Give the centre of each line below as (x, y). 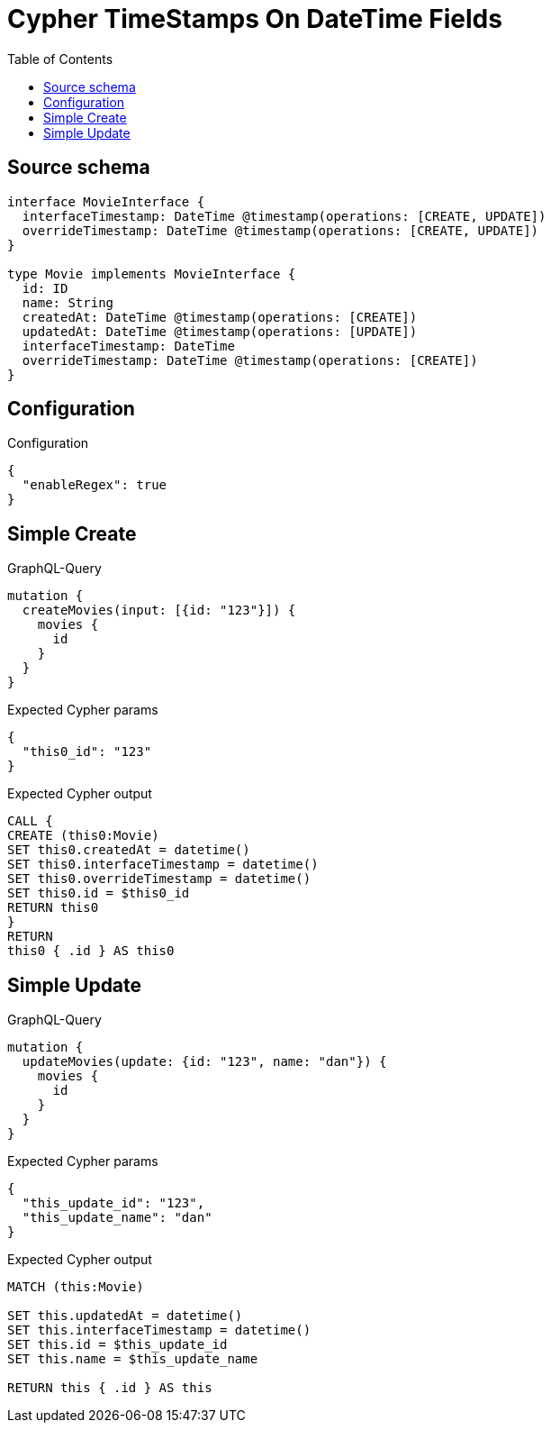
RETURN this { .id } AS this (110, 1388)
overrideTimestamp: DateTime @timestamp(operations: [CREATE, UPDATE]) (280, 230)
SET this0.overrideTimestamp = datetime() (159, 879)
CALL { (30, 821)
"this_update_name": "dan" (117, 1218)
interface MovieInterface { (106, 201)
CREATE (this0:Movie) (83, 836)
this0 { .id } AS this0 (91, 951)
